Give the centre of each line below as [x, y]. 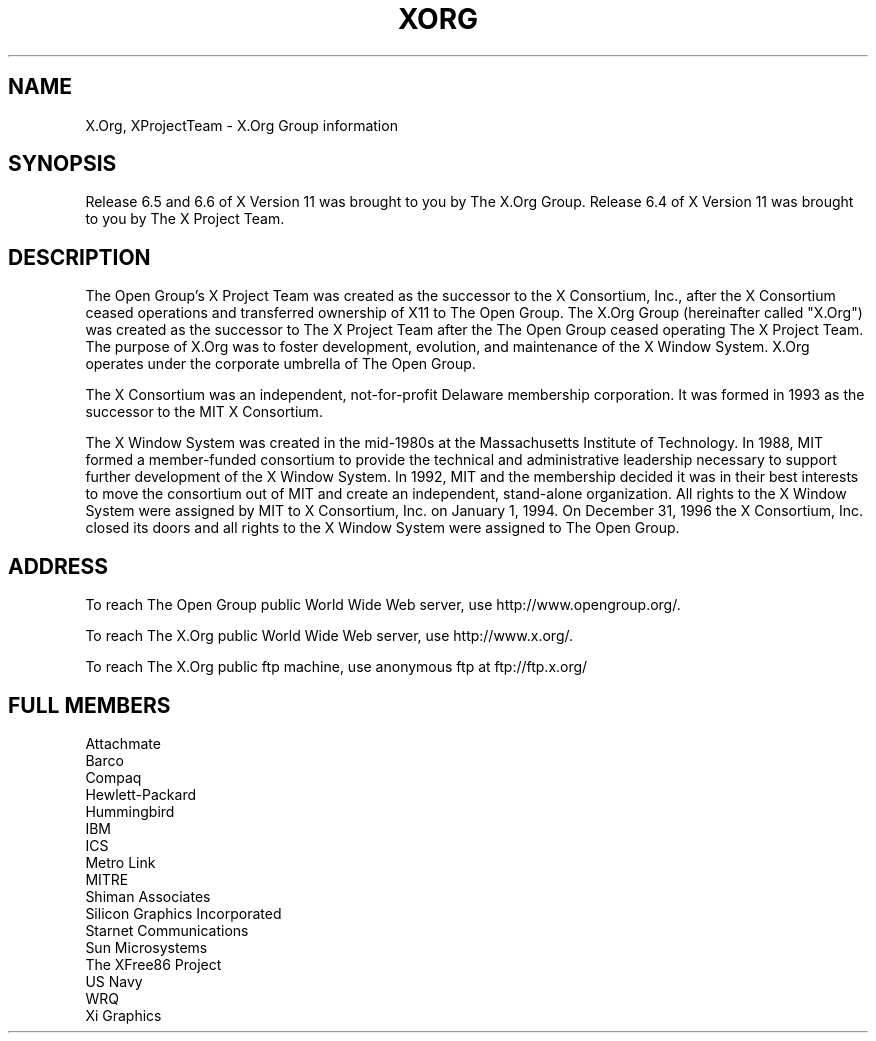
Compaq [113, 777]
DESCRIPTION [79, 257]
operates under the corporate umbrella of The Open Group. [280, 364]
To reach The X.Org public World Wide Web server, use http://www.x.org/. [329, 636]
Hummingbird [130, 811]
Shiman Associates [148, 896]
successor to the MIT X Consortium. [204, 412]
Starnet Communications [167, 930]
